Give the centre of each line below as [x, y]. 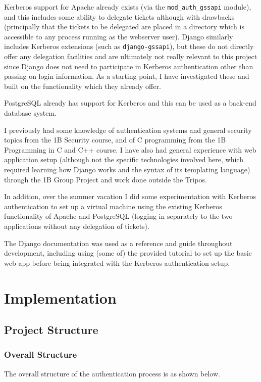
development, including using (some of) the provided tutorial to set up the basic [128, 253]
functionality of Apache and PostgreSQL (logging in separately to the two [118, 216]
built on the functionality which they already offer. [83, 86]
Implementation [60, 297]
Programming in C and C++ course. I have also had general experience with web [130, 149]
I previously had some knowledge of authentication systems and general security [128, 130]
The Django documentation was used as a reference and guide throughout [118, 243]
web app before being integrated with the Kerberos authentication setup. [117, 262]
